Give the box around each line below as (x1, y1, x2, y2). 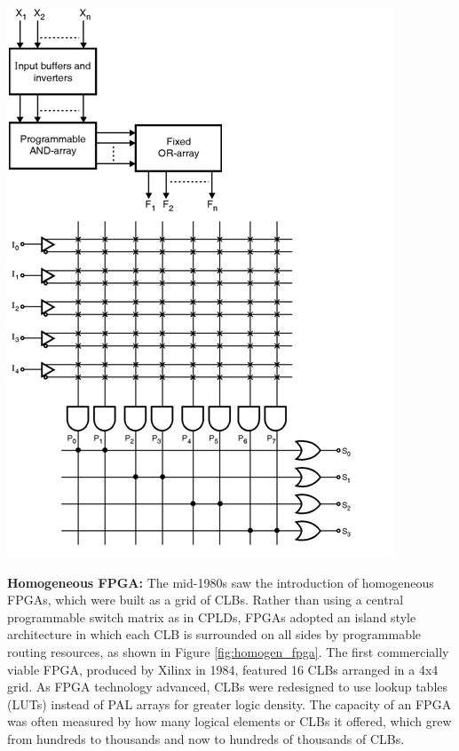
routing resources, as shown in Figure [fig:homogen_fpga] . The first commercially (7, 642, 449, 660)
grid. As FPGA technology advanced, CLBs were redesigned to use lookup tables (7, 677, 448, 696)
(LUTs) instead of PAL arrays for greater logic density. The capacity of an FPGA (7, 694, 452, 713)
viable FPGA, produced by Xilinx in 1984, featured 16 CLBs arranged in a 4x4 (7, 660, 439, 678)
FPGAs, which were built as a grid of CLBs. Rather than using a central (7, 590, 404, 609)
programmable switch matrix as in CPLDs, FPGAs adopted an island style (7, 607, 416, 626)
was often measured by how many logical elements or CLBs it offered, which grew (7, 712, 452, 731)
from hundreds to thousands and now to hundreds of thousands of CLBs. (7, 729, 405, 747)
